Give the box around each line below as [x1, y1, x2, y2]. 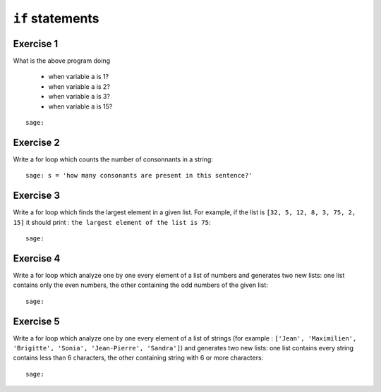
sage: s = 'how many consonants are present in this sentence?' [25, 171, 253, 180]
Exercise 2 [13, 136, 60, 148]
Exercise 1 [13, 37, 59, 49]
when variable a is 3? [48, 92, 111, 101]
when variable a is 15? [48, 102, 113, 111]
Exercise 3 [13, 190, 60, 202]
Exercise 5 [13, 315, 60, 327]
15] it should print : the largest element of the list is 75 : [13, 218, 211, 226]
